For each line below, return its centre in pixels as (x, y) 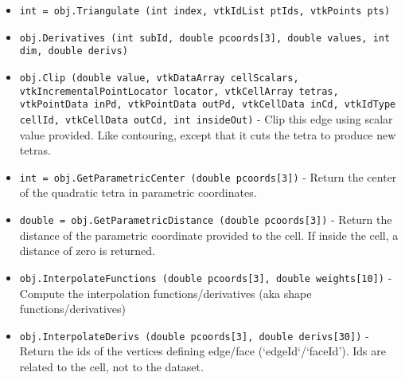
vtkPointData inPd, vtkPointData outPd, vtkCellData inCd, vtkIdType (208, 105)
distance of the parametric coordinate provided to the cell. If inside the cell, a (209, 235)
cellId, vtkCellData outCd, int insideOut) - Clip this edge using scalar (206, 118)
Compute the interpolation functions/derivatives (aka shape (166, 293)
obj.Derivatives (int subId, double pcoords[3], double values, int (205, 38)
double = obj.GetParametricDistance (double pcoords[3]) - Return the (206, 219)
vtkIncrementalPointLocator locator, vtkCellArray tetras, (179, 91)
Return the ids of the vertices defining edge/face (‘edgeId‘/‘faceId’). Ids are (202, 351)
